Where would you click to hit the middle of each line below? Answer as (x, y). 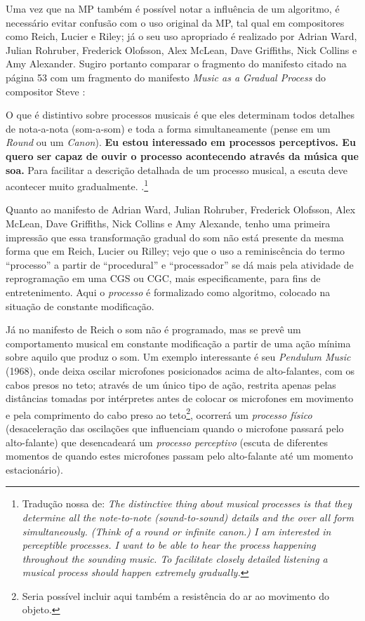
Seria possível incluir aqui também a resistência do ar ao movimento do (175, 595)
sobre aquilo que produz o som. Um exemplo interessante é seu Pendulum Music (178, 357)
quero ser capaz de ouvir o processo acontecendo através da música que (182, 155)
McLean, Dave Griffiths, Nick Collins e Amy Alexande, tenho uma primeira (168, 223)
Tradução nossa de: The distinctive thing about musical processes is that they (187, 503)
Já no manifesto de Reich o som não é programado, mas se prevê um (153, 329)
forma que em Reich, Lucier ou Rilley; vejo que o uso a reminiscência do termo (175, 251)
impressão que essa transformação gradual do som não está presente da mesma (175, 237)
